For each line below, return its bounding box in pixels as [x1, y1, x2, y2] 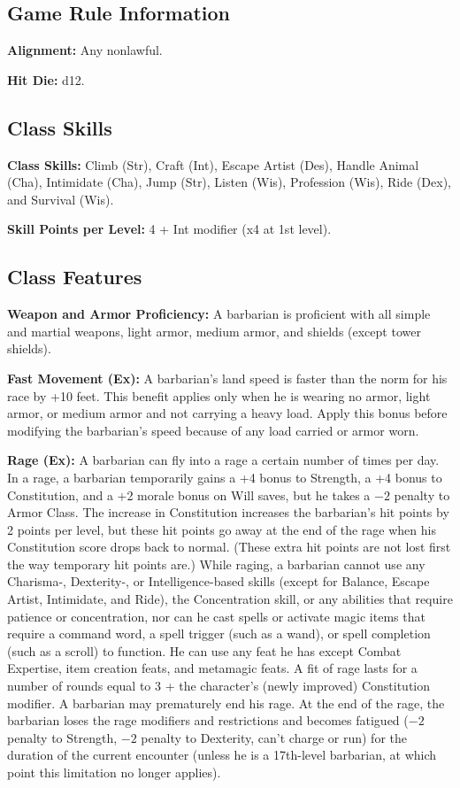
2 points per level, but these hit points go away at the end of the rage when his [7, 520, 436, 538]
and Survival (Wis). [7, 189, 114, 208]
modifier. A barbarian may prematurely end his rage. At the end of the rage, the [7, 693, 445, 712]
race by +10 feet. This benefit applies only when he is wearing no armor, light [7, 386, 431, 405]
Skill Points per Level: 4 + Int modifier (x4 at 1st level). [7, 220, 332, 238]
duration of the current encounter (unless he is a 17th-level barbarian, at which [7, 746, 437, 764]
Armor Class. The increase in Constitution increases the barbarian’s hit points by [7, 503, 449, 521]
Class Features [7, 263, 142, 290]
